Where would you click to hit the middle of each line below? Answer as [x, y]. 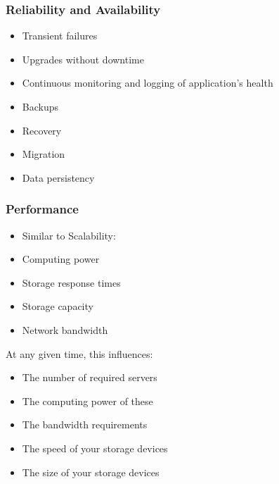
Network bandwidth [65, 329]
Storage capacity [58, 306]
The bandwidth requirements [85, 424]
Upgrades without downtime [83, 59]
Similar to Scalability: [69, 235]
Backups [40, 106]
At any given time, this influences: [79, 353]
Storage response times [71, 282]
